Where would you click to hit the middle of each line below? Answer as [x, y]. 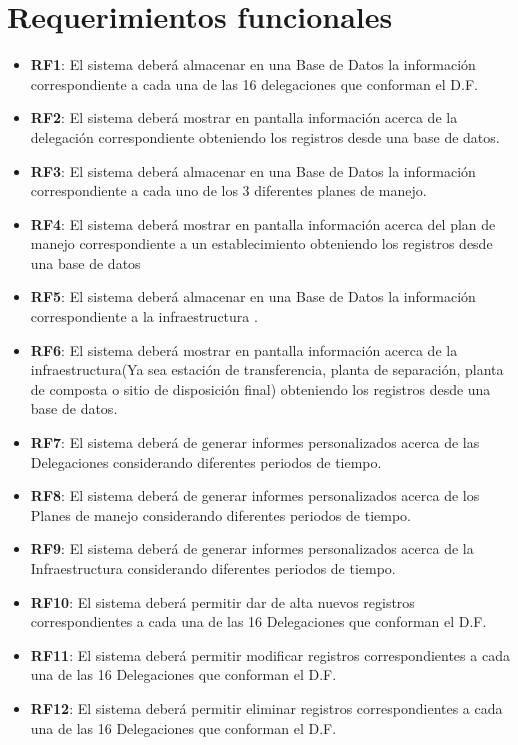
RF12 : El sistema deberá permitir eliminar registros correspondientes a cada [266, 707]
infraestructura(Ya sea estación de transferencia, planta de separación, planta [267, 369]
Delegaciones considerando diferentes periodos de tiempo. [206, 461]
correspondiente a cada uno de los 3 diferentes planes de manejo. [228, 190]
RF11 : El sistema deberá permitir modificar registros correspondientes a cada [270, 654]
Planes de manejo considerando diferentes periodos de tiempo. [220, 514]
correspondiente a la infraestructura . [144, 316]
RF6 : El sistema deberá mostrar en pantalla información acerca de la [244, 349]
